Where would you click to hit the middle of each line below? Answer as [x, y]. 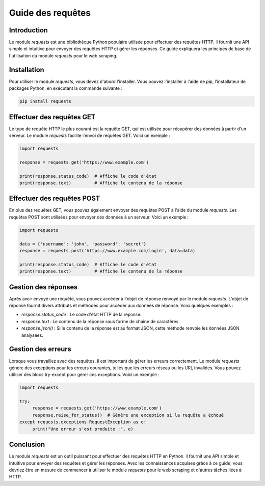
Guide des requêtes [50, 13]
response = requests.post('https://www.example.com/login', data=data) [107, 251]
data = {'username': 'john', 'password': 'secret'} [83, 244]
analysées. [32, 335]
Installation [26, 69]
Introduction [28, 30]
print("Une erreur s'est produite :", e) [83, 429]
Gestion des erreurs [40, 349]
